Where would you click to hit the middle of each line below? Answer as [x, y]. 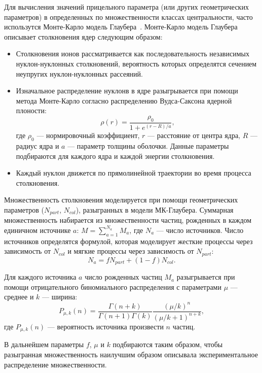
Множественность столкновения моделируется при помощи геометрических [121, 200]
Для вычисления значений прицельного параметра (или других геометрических [126, 7]
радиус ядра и [38, 145]
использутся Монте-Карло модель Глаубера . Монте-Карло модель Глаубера [121, 27]
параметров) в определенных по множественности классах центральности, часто [128, 16]
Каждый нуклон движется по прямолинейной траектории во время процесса [134, 173]
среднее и [19, 297]
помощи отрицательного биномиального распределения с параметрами [113, 286]
